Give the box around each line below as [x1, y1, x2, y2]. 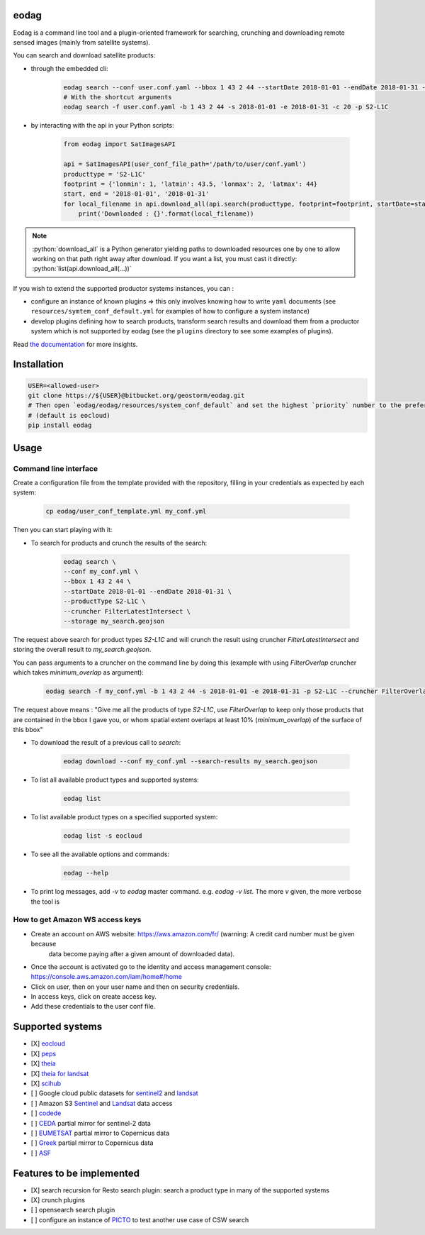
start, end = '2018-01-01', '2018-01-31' [63, 190, 210, 198]
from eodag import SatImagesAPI [63, 140, 176, 148]
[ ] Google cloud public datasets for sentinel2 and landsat [30, 1089, 198, 1097]
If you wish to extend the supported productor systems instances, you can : [13, 284, 234, 292]
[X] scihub [30, 1079, 62, 1087]
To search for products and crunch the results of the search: [30, 538, 208, 547]
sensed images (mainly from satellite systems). [13, 38, 151, 46]
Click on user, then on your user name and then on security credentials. [30, 982, 240, 991]
